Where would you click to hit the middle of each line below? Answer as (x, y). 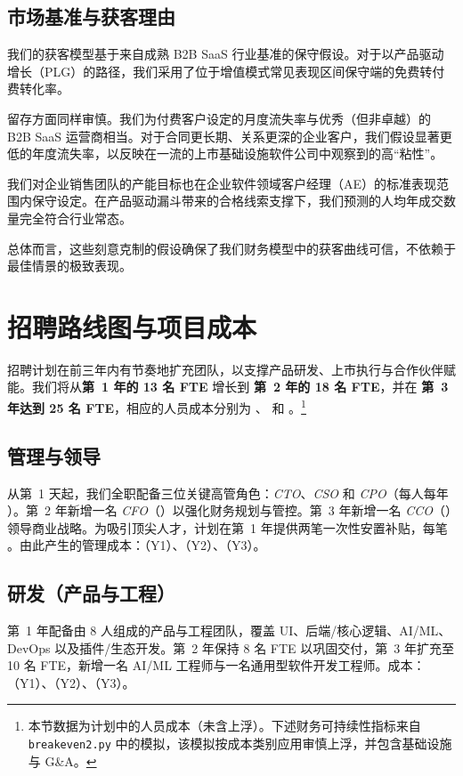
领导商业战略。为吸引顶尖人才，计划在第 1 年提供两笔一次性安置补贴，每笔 (227, 527)
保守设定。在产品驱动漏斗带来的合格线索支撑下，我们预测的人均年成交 (237, 201)
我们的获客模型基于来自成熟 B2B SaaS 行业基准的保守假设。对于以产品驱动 (226, 54)
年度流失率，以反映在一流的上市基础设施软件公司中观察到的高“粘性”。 (237, 154)
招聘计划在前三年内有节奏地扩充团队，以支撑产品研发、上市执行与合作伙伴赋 (231, 369)
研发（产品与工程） (91, 593)
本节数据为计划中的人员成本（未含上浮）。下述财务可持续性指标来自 (224, 726)
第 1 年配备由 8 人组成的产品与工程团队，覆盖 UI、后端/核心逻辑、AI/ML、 (229, 630)
